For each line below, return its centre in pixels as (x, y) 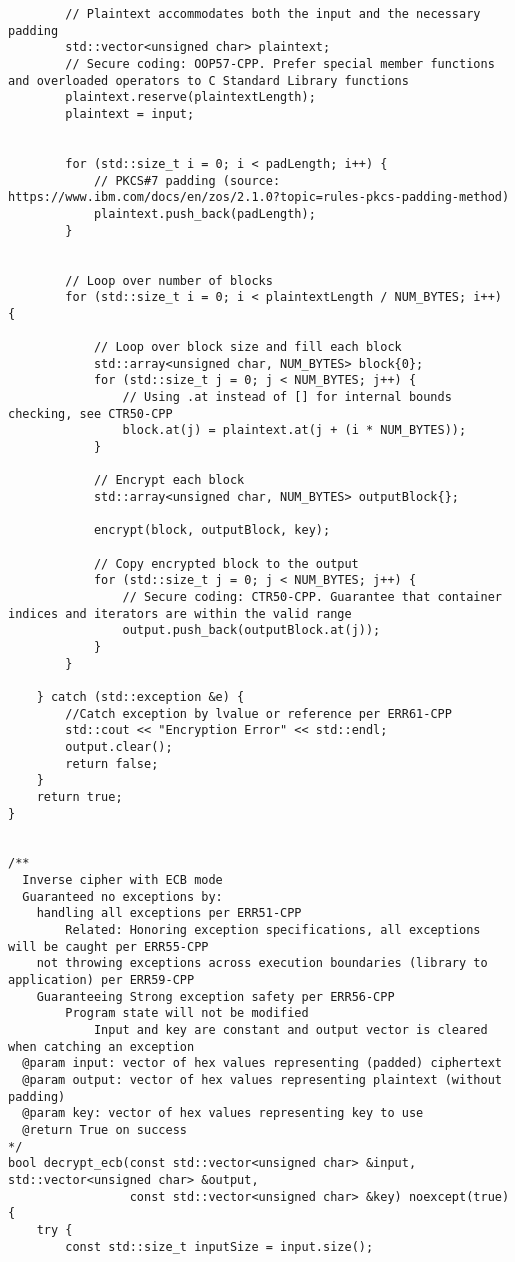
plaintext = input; (130, 113)
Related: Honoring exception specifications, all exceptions (273, 930)
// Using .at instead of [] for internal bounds (287, 397)
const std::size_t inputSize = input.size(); (219, 1246)
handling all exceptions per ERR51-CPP (169, 913)
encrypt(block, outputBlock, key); (212, 530)
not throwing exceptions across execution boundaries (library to (262, 963)
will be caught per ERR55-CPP (108, 946)
